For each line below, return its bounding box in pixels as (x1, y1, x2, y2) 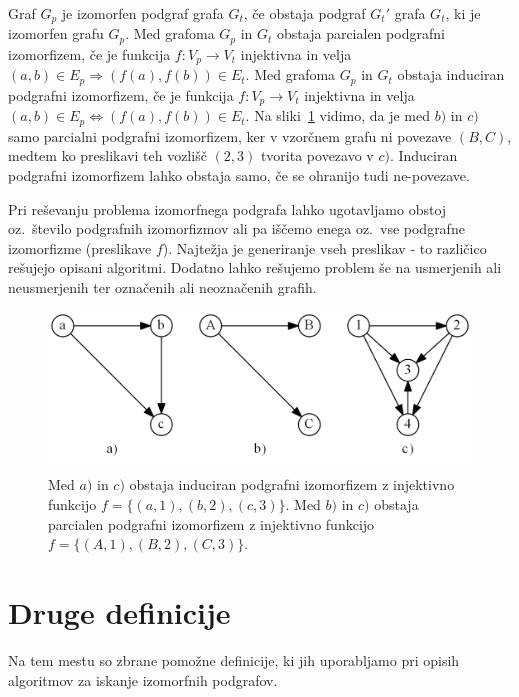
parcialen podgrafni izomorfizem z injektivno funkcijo (48, 513, 375, 534)
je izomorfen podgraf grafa (61, 3, 224, 23)
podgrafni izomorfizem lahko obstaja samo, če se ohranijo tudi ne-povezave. (8, 164, 470, 185)
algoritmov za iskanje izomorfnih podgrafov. (8, 669, 278, 690)
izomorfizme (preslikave (8, 237, 152, 258)
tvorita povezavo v (260, 145, 374, 166)
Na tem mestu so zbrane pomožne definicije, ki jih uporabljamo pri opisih (8, 649, 460, 670)
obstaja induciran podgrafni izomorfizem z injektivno (129, 474, 455, 495)
